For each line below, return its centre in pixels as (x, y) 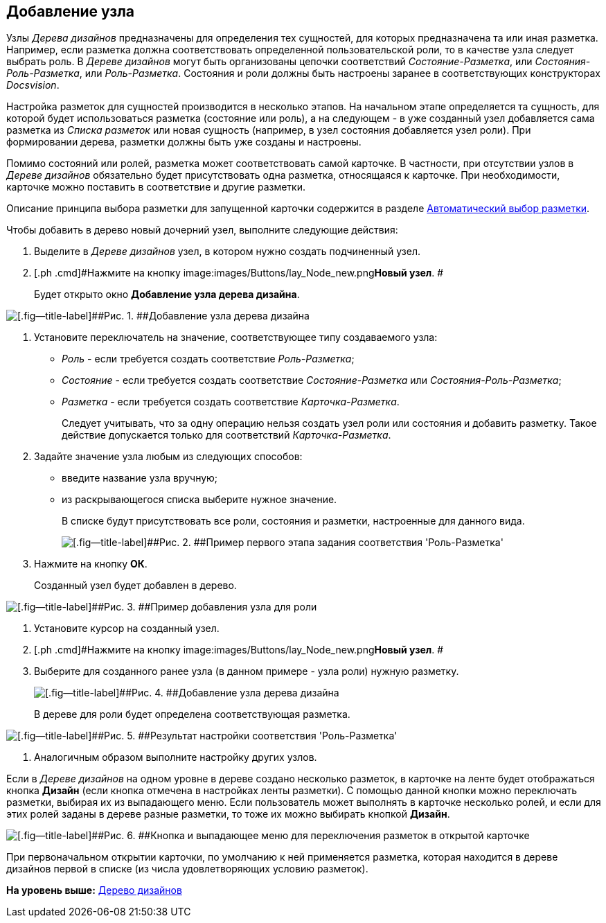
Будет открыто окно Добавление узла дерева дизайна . (167, 295)
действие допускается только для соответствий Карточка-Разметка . (226, 435)
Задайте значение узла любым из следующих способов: (168, 457)
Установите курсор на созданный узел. (127, 628)
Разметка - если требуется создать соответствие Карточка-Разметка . (231, 402)
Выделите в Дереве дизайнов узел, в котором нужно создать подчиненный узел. (228, 252)
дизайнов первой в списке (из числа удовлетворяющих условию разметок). (187, 869)
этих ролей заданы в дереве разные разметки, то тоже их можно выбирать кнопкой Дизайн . (228, 814)
